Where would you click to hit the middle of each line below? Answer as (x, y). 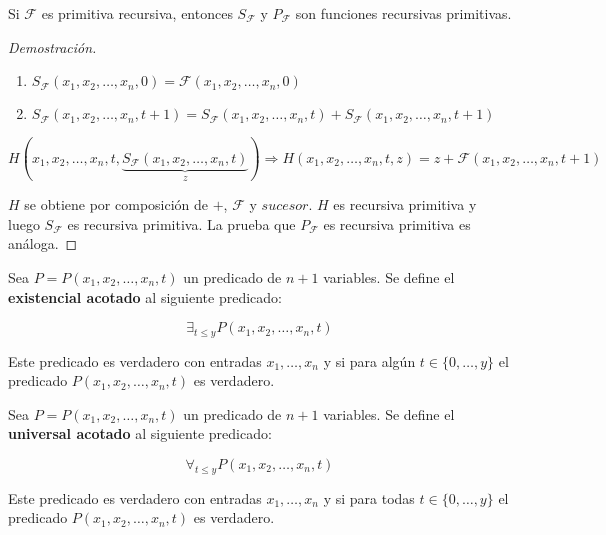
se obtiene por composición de (116, 204)
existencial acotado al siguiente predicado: (145, 296)
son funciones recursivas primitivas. (403, 13)
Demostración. (52, 46)
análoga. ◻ (43, 243)
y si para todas (369, 497)
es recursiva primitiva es (397, 223)
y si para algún (369, 360)
